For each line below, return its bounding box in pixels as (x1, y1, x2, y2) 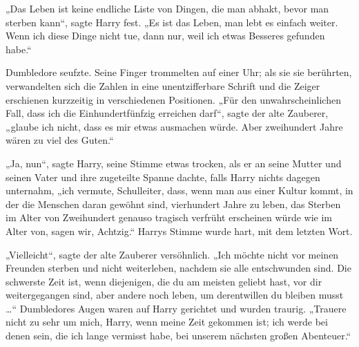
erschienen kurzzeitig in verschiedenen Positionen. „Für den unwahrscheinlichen (6, 92, 341, 106)
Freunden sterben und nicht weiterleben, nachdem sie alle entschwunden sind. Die (6, 261, 351, 275)
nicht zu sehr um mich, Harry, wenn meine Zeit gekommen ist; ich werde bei (6, 315, 328, 329)
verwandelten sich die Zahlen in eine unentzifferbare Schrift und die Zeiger (6, 78, 320, 93)
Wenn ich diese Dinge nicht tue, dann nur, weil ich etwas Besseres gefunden (6, 28, 325, 43)
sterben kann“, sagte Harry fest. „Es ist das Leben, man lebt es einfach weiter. (6, 15, 338, 29)
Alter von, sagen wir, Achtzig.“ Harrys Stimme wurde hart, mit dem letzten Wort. (6, 223, 353, 238)
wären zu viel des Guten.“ (6, 133, 114, 147)
